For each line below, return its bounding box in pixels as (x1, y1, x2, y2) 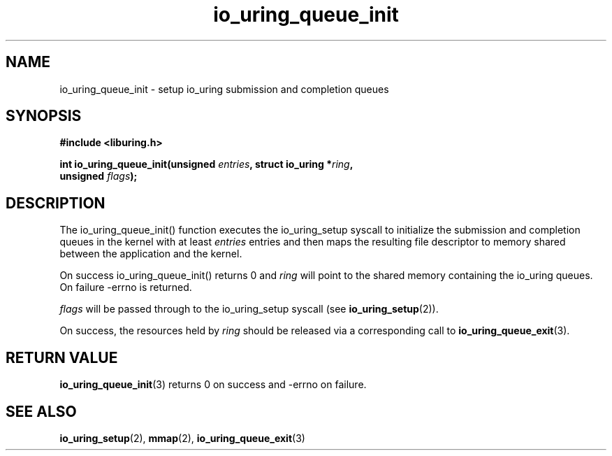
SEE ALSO (6, 402, 77, 420)
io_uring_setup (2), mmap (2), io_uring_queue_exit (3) (59, 432, 305, 444)
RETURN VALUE (6, 348, 118, 366)
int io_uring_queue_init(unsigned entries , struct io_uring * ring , (59, 158, 354, 171)
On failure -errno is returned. (59, 281, 192, 294)
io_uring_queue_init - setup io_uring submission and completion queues (59, 83, 389, 95)
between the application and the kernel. (59, 248, 242, 260)
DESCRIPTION (6, 194, 105, 212)
